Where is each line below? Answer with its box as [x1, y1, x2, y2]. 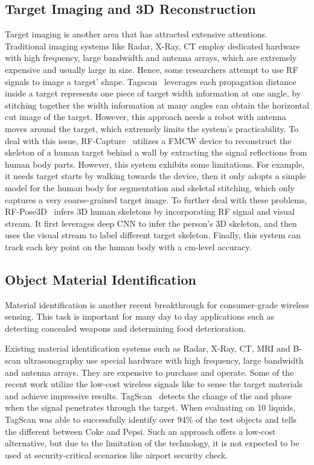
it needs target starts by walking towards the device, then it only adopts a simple [5, 169, 306, 182]
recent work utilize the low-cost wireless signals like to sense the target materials [5, 378, 303, 390]
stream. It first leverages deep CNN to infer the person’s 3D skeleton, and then [5, 217, 297, 229]
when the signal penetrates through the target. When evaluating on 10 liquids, [5, 401, 296, 414]
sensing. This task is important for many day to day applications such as [5, 310, 274, 323]
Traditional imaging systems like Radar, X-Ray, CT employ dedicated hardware [5, 39, 300, 52]
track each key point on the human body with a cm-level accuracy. [5, 240, 252, 253]
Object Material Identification [5, 270, 197, 288]
